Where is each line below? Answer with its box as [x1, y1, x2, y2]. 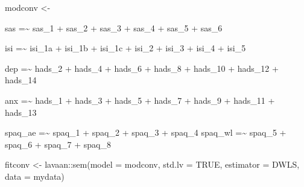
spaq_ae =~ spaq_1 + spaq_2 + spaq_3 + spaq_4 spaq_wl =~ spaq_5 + [5, 126, 287, 139]
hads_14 [5, 74, 37, 86]
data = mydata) [5, 170, 65, 182]
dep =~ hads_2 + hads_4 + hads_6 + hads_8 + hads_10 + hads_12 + [5, 62, 279, 74]
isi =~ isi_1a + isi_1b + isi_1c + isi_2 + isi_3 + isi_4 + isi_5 [5, 42, 246, 54]
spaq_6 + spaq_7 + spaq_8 [5, 138, 112, 150]
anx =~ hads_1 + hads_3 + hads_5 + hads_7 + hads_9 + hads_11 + [5, 93, 275, 106]
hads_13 [5, 106, 37, 118]
